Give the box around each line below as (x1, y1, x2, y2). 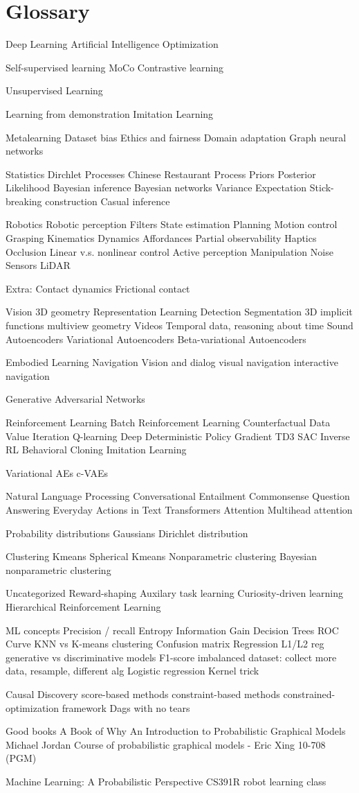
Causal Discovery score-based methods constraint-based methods (6, 686, 280, 701)
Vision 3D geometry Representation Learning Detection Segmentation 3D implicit (6, 304, 353, 319)
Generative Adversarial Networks (6, 392, 145, 406)
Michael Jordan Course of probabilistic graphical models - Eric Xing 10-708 (6, 737, 326, 751)
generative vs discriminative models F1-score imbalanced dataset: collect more (6, 650, 337, 664)
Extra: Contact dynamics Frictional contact (6, 281, 190, 295)
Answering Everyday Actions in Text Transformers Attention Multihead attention (6, 502, 353, 516)
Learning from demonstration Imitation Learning (6, 106, 214, 121)
